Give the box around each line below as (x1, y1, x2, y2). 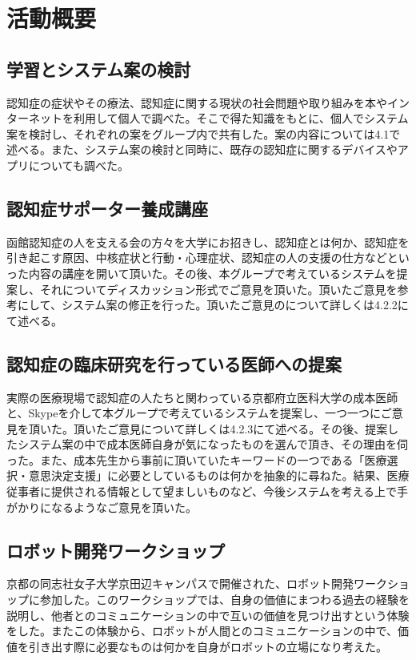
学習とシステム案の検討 (6, 56, 191, 81)
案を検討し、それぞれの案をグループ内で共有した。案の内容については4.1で (6, 125, 401, 142)
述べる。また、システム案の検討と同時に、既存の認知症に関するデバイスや (6, 141, 398, 158)
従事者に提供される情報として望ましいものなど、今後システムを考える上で (6, 483, 398, 500)
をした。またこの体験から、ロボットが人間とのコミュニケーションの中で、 (6, 622, 398, 639)
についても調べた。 (28, 156, 129, 173)
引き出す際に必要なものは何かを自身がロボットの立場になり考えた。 (28, 638, 387, 654)
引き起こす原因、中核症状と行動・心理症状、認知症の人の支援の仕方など (6, 249, 387, 266)
